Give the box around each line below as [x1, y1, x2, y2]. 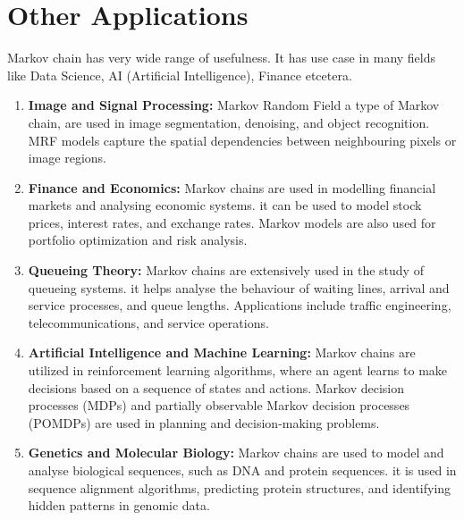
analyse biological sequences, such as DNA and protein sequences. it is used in [28, 461, 457, 479]
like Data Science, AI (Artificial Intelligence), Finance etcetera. [7, 65, 352, 84]
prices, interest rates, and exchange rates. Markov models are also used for [28, 213, 436, 231]
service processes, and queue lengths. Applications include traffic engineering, [28, 296, 451, 315]
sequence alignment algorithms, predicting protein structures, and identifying [28, 478, 451, 497]
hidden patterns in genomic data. [28, 496, 210, 515]
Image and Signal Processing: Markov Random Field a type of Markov [28, 96, 440, 114]
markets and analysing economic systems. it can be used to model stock [28, 196, 422, 214]
